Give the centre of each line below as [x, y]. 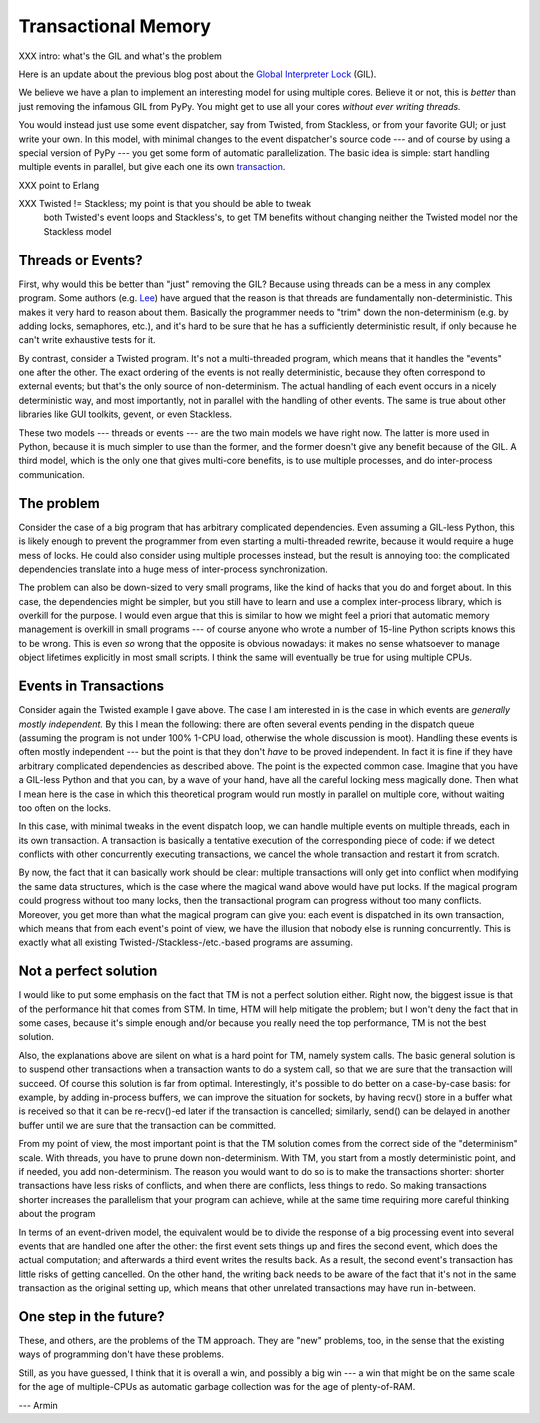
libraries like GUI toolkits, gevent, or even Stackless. [125, 414]
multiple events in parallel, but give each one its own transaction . [152, 167]
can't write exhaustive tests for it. [87, 340]
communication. [51, 474]
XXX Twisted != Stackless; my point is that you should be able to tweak [165, 204]
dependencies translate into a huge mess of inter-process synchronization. [173, 569]
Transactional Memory [115, 26]
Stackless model [77, 231]
